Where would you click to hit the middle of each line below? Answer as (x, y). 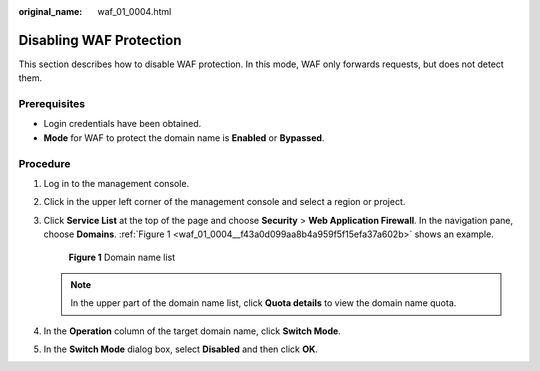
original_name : (50, 11)
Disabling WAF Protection (100, 40)
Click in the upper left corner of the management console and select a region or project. (224, 202)
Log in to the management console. (116, 183)
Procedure (44, 163)
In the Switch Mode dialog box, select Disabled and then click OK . (181, 349)
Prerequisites (51, 104)
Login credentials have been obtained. (122, 124)
